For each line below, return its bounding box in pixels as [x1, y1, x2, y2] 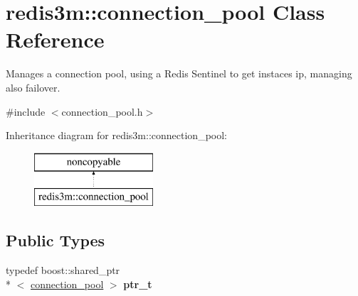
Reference [6, 25, 105, 54]
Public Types [6, 229, 105, 251]
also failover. [6, 80, 60, 94]
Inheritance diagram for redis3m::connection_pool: [6, 128, 227, 143]
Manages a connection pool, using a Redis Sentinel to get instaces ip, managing [6, 66, 352, 81]
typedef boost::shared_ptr [6, 263, 120, 278]
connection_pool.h [61, 104, 143, 119]
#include [6, 104, 46, 119]
